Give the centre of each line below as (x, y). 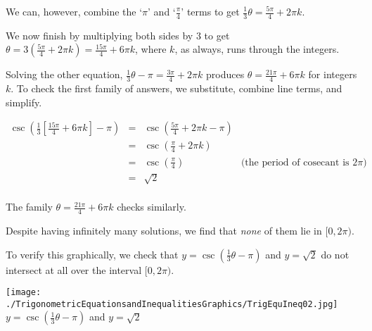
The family (29, 207)
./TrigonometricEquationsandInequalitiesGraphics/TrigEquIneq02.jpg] (172, 304)
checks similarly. (152, 207)
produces (225, 74)
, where (151, 49)
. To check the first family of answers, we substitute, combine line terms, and (177, 88)
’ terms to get (210, 11)
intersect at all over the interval (74, 269)
